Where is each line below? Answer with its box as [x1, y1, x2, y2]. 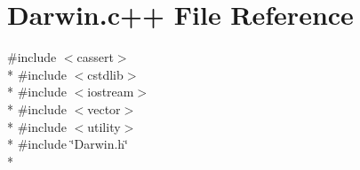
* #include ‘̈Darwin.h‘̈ [7, 135, 128, 153]
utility [87, 117, 121, 135]
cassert [76, 48, 114, 66]
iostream [87, 82, 134, 101]
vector [87, 99, 121, 118]
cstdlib [87, 65, 124, 83]
